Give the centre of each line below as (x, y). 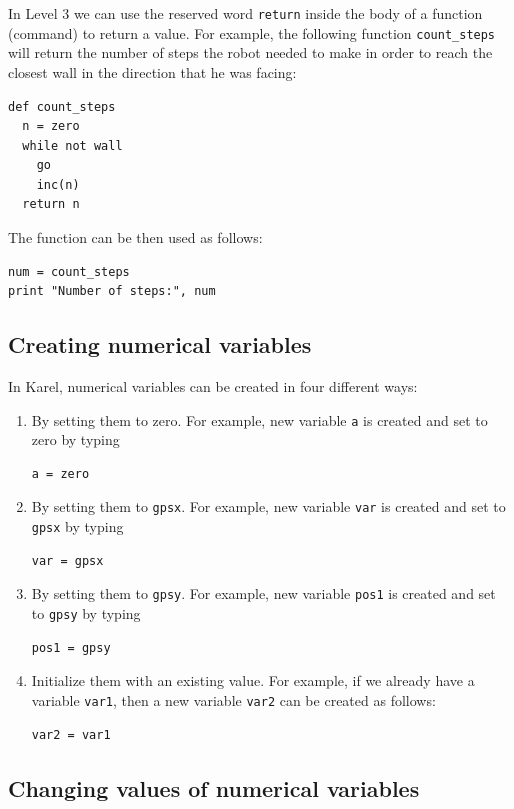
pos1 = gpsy (71, 647)
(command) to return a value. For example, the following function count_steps (252, 32)
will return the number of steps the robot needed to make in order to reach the (250, 52)
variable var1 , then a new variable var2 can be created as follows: (233, 699)
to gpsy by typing (86, 613)
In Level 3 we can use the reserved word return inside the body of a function (245, 13)
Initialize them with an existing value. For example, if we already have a (253, 680)
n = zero (51, 126)
